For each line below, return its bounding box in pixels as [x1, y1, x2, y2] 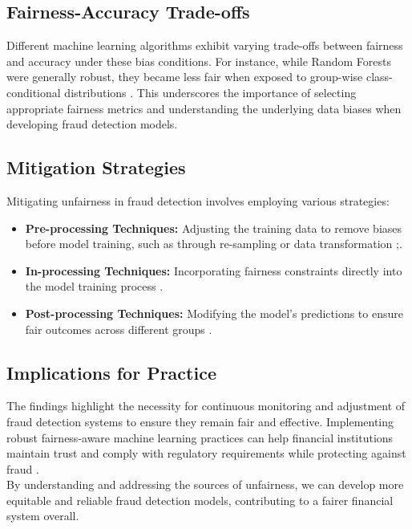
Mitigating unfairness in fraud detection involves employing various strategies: [6, 192, 390, 209]
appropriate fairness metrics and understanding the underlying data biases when [6, 100, 402, 116]
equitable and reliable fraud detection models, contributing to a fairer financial [6, 491, 394, 508]
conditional [6, 83, 61, 100]
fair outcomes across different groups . [25, 320, 212, 337]
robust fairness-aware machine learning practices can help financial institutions [6, 429, 394, 446]
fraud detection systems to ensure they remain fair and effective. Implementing [6, 413, 394, 429]
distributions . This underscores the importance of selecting [64, 83, 357, 100]
